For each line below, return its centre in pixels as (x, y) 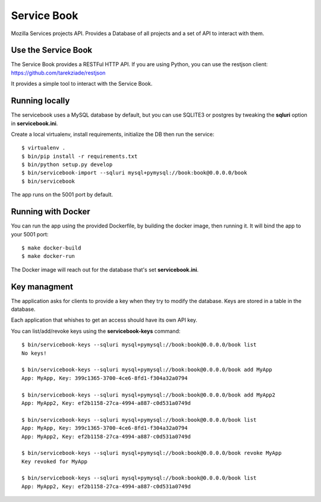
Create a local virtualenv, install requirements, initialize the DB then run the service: (113, 134)
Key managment (42, 287)
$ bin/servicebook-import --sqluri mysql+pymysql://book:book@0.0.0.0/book (134, 173)
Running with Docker (51, 212)
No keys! (34, 353)
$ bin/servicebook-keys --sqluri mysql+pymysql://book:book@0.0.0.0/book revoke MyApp (152, 453)
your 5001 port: (30, 234)
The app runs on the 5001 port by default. (62, 195)
